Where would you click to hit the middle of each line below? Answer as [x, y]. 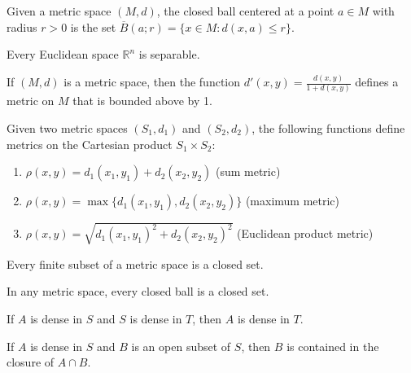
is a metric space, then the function [152, 82]
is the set [93, 26]
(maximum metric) [293, 201]
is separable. [169, 54]
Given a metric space [59, 11]
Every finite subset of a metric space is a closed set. [135, 263]
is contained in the [333, 346]
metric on [31, 101]
